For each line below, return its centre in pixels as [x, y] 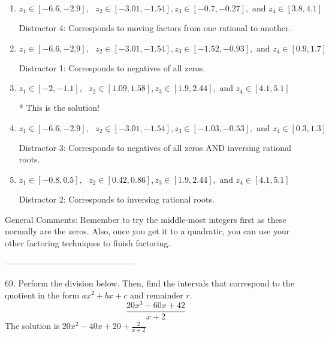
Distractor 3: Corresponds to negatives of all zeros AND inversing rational [155, 147]
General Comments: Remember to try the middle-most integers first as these [146, 219]
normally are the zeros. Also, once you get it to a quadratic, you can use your [147, 231]
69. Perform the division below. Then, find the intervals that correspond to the [150, 283]
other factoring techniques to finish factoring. [88, 242]
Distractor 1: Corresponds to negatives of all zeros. [112, 67]
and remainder [156, 295]
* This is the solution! [59, 108]
